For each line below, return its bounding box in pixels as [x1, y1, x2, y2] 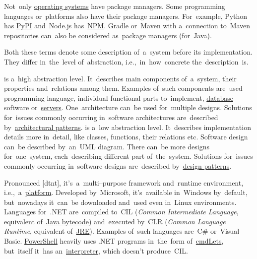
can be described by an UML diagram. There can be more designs [4, 141, 209, 151]
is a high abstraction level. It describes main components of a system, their [4, 73, 237, 83]
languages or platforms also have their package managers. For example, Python [4, 10, 248, 21]
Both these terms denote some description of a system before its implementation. [4, 47, 253, 57]
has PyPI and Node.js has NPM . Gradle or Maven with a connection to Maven [4, 20, 251, 31]
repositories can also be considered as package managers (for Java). [4, 30, 212, 40]
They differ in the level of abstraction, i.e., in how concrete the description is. [4, 56, 249, 66]
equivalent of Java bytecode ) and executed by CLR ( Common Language [4, 216, 226, 226]
